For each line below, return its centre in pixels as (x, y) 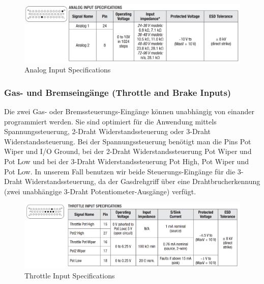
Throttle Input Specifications (70, 276)
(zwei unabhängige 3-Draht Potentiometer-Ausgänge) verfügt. (100, 191)
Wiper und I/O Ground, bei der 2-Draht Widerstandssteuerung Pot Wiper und (128, 151)
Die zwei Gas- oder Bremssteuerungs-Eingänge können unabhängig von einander (129, 111)
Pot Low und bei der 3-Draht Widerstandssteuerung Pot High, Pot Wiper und (126, 161)
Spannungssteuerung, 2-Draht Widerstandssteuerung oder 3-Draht (107, 131)
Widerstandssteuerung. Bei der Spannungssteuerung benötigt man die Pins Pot (128, 141)
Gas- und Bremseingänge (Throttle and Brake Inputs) (118, 92)
